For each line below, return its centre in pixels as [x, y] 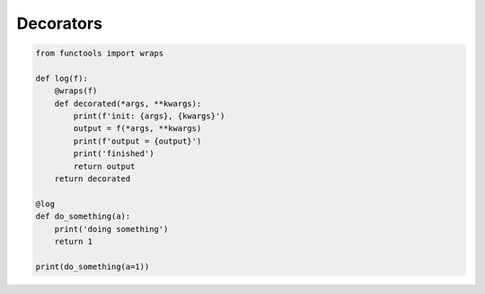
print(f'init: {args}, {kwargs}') [149, 116]
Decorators [60, 23]
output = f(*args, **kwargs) [137, 129]
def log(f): [62, 78]
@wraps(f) [76, 91]
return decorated [93, 179]
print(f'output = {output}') [137, 141]
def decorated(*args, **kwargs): [128, 104]
